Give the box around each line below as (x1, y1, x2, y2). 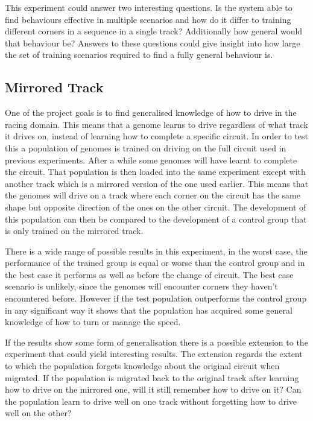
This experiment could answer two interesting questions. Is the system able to (5, 1, 292, 13)
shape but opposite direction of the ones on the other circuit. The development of (5, 200, 306, 213)
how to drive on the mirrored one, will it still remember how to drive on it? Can (5, 383, 302, 396)
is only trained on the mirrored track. (5, 224, 144, 237)
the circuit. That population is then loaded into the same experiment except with (5, 165, 306, 178)
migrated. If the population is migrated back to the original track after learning (5, 371, 299, 384)
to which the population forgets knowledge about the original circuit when (5, 359, 280, 372)
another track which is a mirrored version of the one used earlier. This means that (5, 177, 309, 189)
